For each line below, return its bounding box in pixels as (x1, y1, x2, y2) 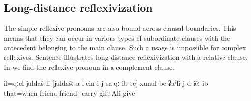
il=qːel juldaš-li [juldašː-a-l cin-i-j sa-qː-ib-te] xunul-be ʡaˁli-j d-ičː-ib (4, 78, 208, 88)
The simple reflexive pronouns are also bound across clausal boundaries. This (4, 23, 236, 33)
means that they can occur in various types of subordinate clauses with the (4, 32, 230, 43)
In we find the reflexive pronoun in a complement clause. (4, 61, 175, 72)
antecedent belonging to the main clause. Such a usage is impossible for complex (4, 42, 246, 52)
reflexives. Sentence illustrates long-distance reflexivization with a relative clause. (4, 51, 248, 62)
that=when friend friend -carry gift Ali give (4, 87, 135, 98)
